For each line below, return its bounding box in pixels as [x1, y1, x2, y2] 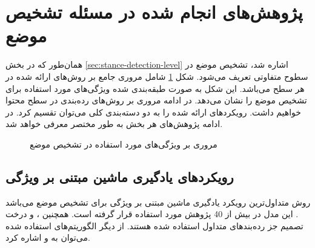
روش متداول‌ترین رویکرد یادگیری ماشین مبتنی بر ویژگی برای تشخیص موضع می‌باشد [5, 195, 311, 208]
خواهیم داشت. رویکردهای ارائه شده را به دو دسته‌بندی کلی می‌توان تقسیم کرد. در [5, 105, 302, 118]
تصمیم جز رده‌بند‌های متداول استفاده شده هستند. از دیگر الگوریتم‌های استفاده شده [5, 219, 303, 232]
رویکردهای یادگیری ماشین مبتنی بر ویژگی [5, 167, 234, 186]
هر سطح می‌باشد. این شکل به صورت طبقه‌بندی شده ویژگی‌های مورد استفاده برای [5, 82, 305, 94]
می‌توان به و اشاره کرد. [5, 231, 90, 244]
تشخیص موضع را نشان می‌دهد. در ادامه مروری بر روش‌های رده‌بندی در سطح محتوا [5, 94, 307, 106]
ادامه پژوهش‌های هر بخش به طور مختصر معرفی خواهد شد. [5, 117, 223, 130]
